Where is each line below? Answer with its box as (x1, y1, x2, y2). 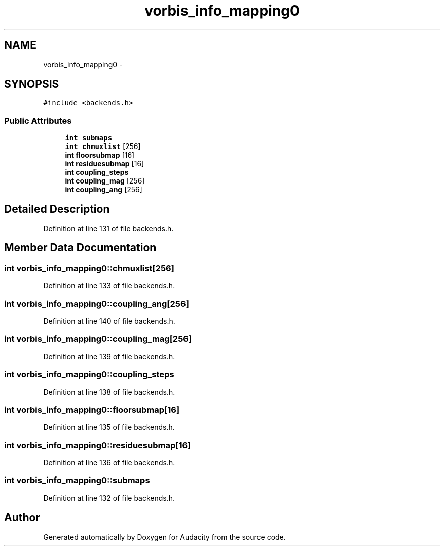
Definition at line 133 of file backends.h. (43, 281, 175, 290)
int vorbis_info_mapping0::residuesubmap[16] (4, 439, 191, 450)
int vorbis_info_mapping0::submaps (4, 475, 150, 486)
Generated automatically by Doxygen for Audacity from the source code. (43, 532, 286, 541)
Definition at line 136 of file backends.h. (43, 458, 175, 467)
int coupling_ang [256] (65, 185, 142, 194)
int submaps (65, 134, 113, 142)
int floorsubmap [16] (65, 151, 135, 160)
